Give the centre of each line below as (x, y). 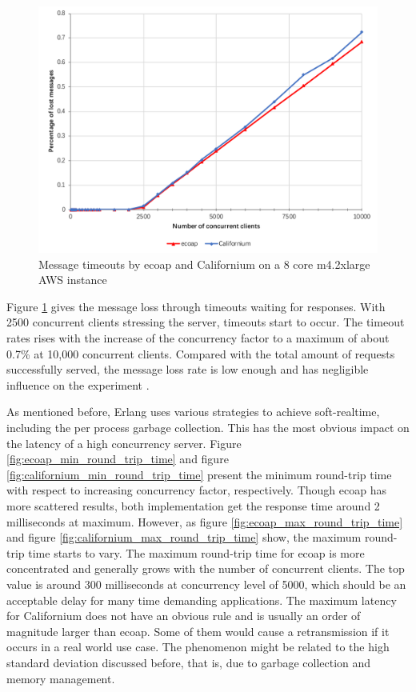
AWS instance (73, 280)
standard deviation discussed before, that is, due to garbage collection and (189, 662)
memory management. (61, 678)
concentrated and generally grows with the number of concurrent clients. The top (206, 568)
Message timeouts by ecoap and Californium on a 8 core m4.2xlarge (204, 264)
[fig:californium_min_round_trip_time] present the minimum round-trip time (199, 474)
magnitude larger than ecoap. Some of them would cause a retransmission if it (198, 631)
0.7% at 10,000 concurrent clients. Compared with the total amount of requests (201, 353)
